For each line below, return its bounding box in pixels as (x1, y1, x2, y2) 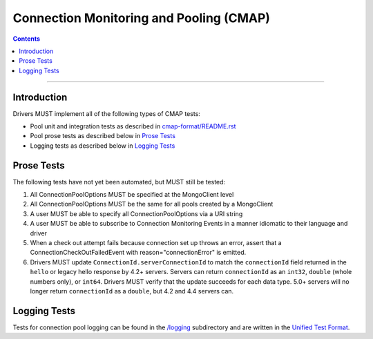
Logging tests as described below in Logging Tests (30, 142, 175, 150)
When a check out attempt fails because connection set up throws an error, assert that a (30, 239, 283, 247)
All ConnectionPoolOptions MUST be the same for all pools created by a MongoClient (30, 200, 274, 209)
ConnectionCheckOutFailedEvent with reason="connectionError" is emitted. (30, 249, 247, 257)
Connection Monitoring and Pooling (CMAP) (12, 10, 271, 26)
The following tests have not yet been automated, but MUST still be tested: (12, 177, 226, 186)
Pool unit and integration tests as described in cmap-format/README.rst (30, 122, 236, 130)
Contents (12, 35, 41, 43)
